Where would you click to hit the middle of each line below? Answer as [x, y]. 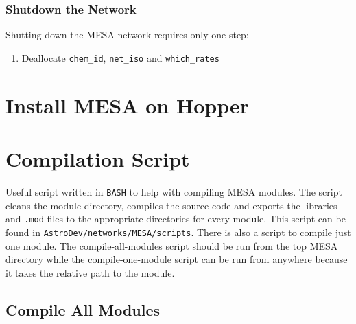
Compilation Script [98, 159]
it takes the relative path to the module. [90, 272]
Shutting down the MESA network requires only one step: [127, 35]
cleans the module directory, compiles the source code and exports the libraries [171, 205]
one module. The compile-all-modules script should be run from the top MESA [172, 245]
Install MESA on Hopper [127, 105]
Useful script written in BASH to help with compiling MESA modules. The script [174, 191]
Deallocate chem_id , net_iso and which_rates [120, 57]
